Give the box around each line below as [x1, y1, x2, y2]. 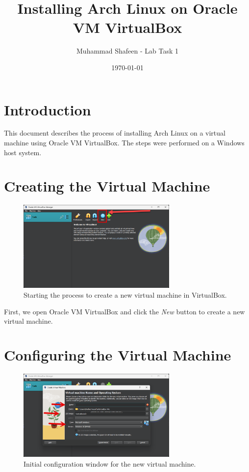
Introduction [4, 99, 91, 119]
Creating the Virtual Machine [4, 176, 210, 196]
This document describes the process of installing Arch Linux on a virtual [4, 128, 225, 138]
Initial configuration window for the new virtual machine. [24, 458, 196, 469]
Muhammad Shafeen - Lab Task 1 [76, 46, 178, 56]
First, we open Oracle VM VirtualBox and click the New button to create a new [4, 306, 245, 316]
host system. [4, 147, 42, 157]
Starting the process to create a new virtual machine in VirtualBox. [24, 290, 227, 300]
